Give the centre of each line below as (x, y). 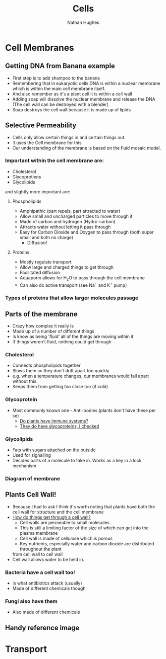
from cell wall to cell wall (37, 554)
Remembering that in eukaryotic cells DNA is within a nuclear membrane (86, 83)
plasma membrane (39, 533)
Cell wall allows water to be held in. (48, 559)
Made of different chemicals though (49, 588)
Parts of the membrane (41, 314)
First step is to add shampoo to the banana (56, 78)
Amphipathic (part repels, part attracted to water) (70, 211)
